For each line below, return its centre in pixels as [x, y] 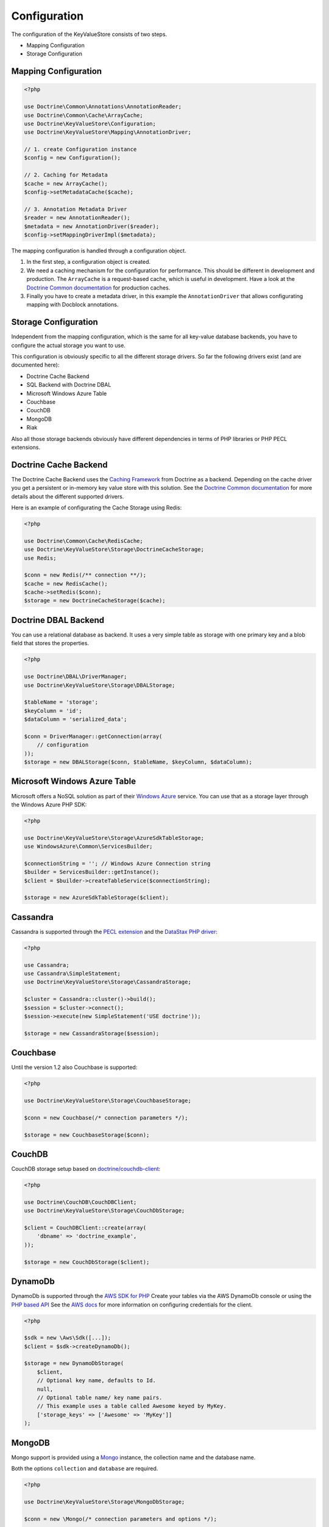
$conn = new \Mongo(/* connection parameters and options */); [121, 1519]
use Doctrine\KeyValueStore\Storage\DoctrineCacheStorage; [114, 549]
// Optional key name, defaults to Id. [97, 1381]
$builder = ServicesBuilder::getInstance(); [92, 872]
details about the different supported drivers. [68, 496]
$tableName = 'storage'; [61, 702]
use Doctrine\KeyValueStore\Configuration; [90, 123]
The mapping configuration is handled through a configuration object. [99, 250]
